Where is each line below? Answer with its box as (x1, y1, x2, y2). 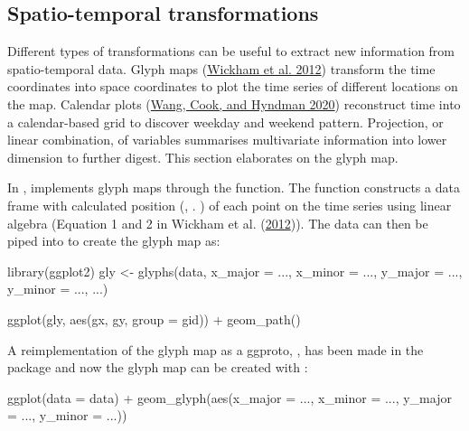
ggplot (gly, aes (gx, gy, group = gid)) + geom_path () (7, 309, 301, 328)
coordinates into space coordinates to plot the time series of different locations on (7, 77, 458, 96)
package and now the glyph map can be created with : (7, 358, 308, 377)
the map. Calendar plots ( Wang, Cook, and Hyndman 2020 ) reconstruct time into (7, 94, 461, 113)
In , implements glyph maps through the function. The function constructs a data (7, 178, 460, 197)
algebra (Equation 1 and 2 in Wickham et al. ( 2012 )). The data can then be (7, 213, 428, 232)
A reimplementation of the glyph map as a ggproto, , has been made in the (7, 340, 424, 359)
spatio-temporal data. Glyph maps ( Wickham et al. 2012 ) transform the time (7, 59, 436, 78)
